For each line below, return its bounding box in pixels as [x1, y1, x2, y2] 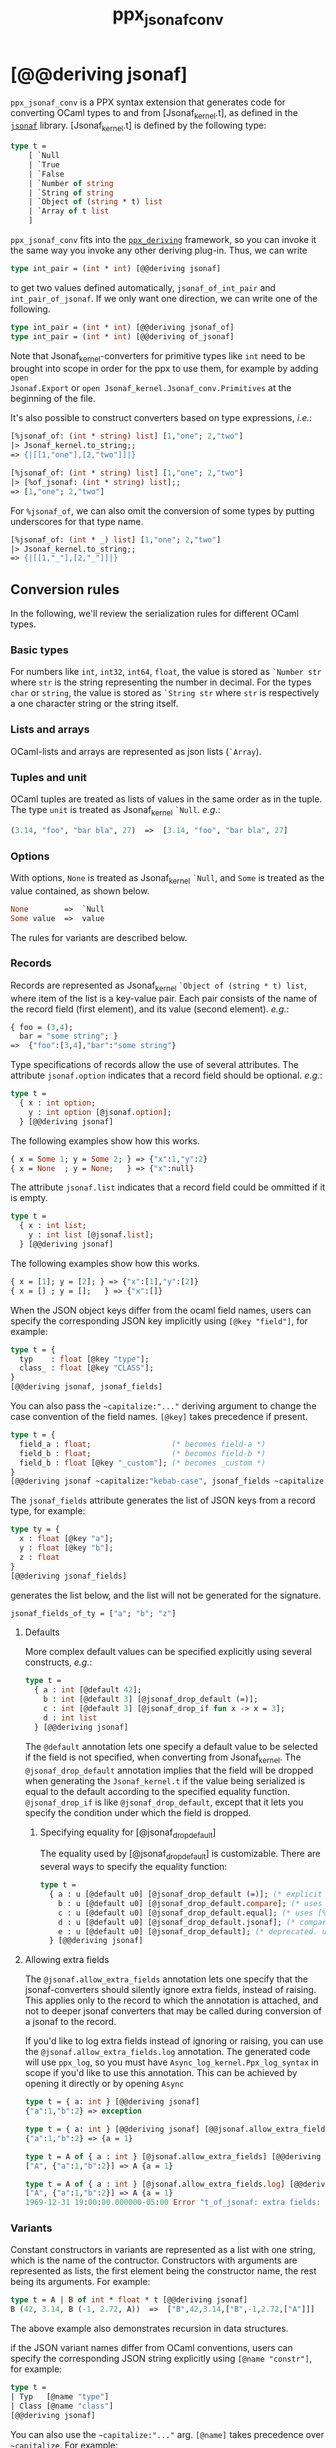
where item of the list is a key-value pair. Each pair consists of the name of [10, 992, 318, 1004]
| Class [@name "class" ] [10, 2401, 114, 2411]
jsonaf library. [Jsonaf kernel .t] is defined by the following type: [10, 119, 267, 134]
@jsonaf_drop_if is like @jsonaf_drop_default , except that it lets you [24, 1796, 304, 1808]
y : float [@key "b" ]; [19, 1543, 114, 1553]
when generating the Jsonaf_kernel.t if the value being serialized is [24, 1774, 306, 1787]
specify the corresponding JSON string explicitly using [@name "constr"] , [10, 2353, 313, 2365]
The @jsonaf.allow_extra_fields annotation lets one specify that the [24, 1973, 309, 1985]
